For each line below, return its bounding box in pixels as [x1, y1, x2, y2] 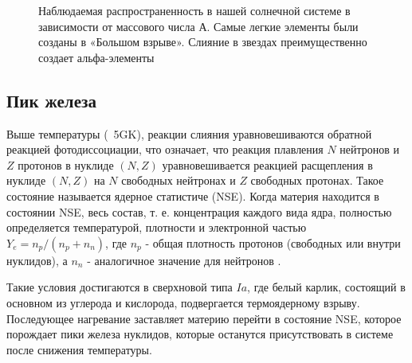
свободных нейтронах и [121, 172, 236, 189]
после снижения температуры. [6, 341, 152, 357]
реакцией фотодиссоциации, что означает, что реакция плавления [6, 141, 324, 158]
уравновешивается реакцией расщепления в [162, 156, 373, 173]
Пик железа [6, 88, 96, 112]
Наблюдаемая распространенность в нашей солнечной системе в [38, 2, 351, 18]
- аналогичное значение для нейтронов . [87, 252, 281, 268]
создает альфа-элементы [38, 49, 155, 65]
